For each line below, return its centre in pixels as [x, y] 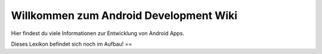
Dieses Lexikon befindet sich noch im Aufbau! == [72, 44]
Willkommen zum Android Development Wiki [124, 15]
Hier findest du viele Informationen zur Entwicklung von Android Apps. [98, 33]
